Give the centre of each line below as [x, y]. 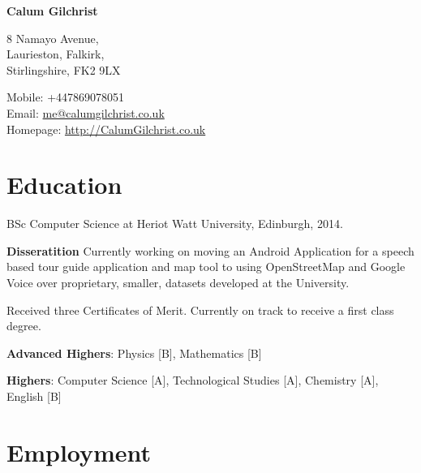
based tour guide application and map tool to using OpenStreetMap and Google [206, 267]
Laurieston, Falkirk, [56, 54]
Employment [79, 451]
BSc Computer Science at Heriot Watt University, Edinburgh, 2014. [175, 224]
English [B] [34, 396]
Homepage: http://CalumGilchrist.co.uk [106, 129]
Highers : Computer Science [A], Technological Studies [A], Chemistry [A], [193, 380]
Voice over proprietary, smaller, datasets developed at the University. [178, 283]
